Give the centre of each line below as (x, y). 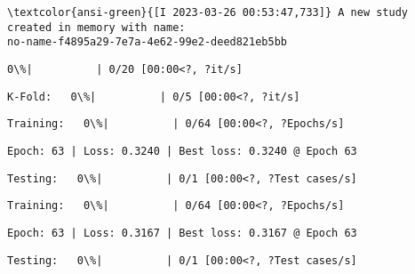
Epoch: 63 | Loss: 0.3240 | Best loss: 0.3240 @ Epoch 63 (182, 151)
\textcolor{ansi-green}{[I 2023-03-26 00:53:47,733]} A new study (208, 12)
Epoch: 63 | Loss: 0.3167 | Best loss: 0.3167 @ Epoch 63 (182, 233)
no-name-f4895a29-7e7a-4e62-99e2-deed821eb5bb (147, 42)
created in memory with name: (96, 27)
